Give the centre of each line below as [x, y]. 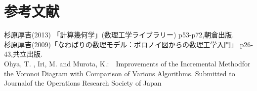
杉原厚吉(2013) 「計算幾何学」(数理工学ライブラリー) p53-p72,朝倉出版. [119, 35]
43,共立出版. [23, 54]
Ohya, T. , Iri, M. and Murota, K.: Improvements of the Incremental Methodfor [127, 63]
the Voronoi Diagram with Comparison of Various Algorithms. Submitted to [120, 73]
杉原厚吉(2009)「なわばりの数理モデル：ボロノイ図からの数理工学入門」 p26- [128, 44]
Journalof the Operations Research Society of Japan [83, 83]
